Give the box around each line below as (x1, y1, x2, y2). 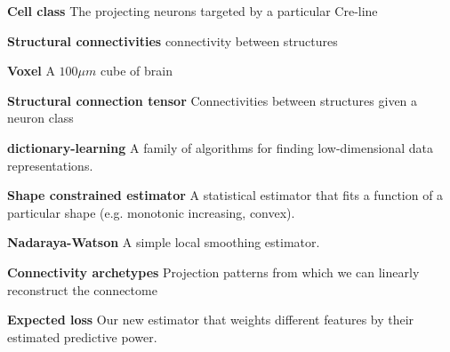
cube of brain (100, 61, 173, 80)
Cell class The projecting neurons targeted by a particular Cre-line (7, 2, 378, 20)
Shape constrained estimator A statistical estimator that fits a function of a (7, 186, 444, 204)
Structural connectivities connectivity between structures (7, 31, 338, 50)
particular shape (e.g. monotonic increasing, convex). (7, 203, 295, 221)
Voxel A (7, 61, 55, 80)
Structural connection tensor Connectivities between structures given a (7, 91, 418, 109)
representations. (7, 156, 93, 174)
